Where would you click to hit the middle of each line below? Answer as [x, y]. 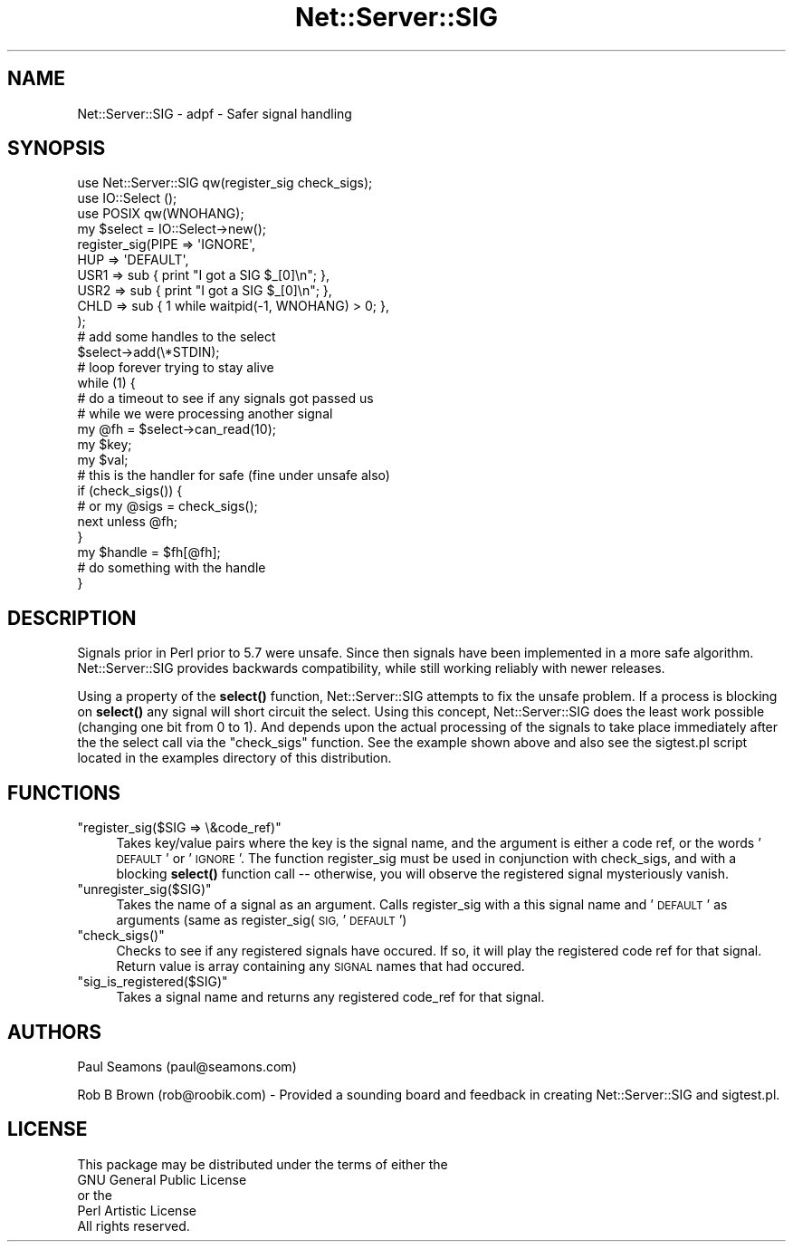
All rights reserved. [134, 1225]
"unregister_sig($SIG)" [144, 889]
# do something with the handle [172, 568]
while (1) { [106, 383]
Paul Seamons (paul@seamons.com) [187, 1066]
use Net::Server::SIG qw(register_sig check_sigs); [225, 183]
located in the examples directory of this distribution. [234, 758]
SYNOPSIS [57, 149]
